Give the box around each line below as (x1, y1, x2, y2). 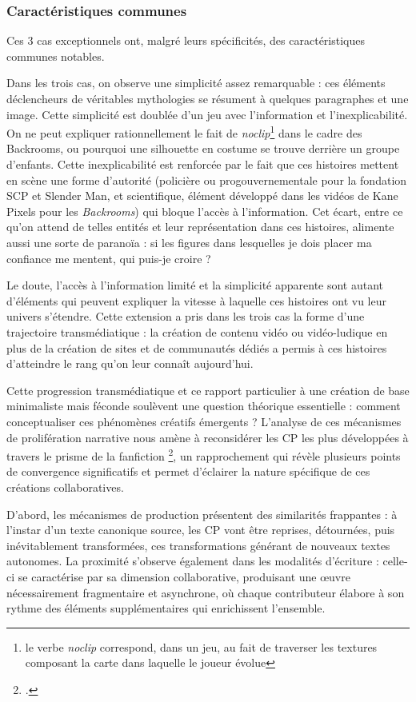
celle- (382, 552, 408, 569)
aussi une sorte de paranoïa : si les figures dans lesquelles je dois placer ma (6, 234, 372, 250)
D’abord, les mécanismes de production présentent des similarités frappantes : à (6, 505, 398, 522)
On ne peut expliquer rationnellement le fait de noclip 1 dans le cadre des (6, 122, 362, 141)
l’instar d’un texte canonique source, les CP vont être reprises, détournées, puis (6, 521, 395, 538)
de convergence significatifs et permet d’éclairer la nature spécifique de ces (6, 463, 370, 480)
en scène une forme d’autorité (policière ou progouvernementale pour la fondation (6, 171, 407, 188)
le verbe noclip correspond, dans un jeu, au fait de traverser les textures (25, 638, 378, 655)
